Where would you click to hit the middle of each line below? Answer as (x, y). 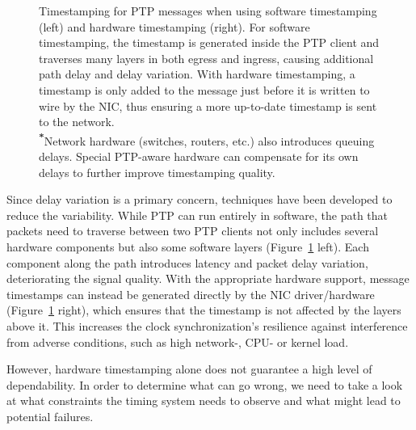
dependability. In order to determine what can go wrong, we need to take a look (205, 384)
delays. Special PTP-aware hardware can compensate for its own (199, 156)
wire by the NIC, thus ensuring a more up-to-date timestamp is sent (208, 105)
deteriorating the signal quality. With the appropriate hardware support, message (208, 278)
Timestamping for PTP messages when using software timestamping (208, 11)
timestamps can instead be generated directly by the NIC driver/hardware (191, 294)
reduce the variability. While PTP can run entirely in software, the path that (197, 215)
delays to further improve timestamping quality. (157, 172)
